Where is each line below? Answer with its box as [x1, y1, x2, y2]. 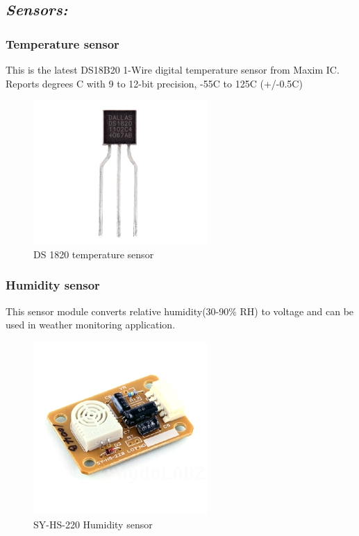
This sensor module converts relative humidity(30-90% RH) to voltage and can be [6, 303, 354, 318]
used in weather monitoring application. [6, 317, 176, 332]
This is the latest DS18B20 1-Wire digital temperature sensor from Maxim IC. [6, 62, 340, 76]
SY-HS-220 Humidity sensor [33, 517, 153, 532]
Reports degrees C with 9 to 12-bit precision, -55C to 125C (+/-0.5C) [6, 76, 303, 90]
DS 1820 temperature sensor [33, 246, 154, 261]
